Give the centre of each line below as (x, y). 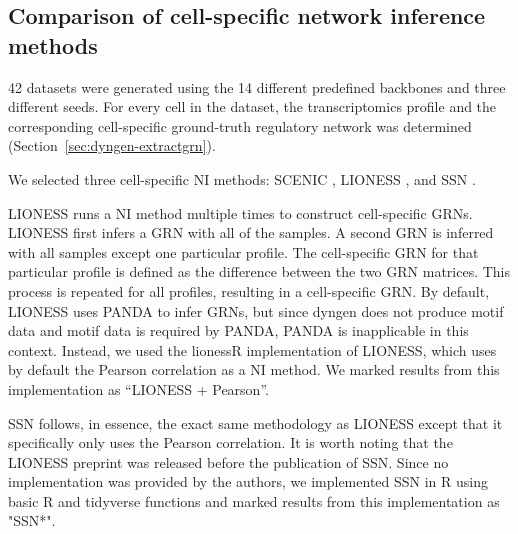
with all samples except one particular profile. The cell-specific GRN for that (243, 251)
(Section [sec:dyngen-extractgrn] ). (112, 145)
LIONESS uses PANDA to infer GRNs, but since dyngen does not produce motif (256, 310)
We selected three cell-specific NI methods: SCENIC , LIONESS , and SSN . (242, 178)
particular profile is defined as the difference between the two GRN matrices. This (259, 271)
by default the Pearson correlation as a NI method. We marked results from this (254, 369)
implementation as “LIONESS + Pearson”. (138, 388)
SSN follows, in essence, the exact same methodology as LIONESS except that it (255, 422)
